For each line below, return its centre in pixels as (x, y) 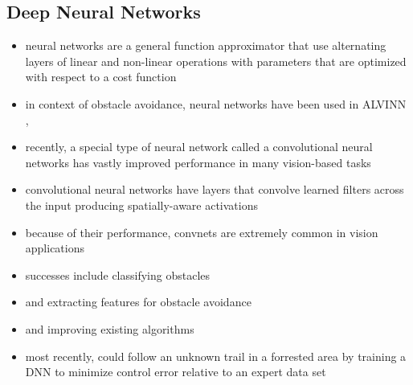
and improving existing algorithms (110, 328)
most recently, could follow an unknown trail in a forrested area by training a (216, 356)
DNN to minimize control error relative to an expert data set (176, 372)
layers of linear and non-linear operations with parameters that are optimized (216, 61)
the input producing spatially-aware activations (142, 205)
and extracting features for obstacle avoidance (138, 302)
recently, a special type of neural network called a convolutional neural (199, 147)
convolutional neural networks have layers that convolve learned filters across (215, 189)
